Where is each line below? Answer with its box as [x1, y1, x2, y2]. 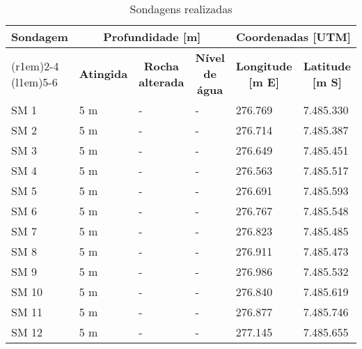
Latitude [303, 57, 351, 74]
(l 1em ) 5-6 [11, 73, 58, 90]
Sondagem [11, 29, 68, 45]
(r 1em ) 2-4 [11, 57, 59, 74]
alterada [139, 73, 184, 90]
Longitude [235, 57, 292, 74]
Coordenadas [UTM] [235, 29, 351, 45]
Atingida [79, 65, 128, 82]
